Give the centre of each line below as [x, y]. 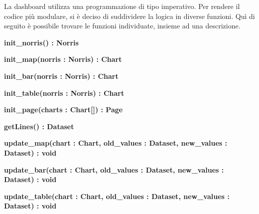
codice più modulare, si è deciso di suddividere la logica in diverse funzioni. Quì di [129, 16]
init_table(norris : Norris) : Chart [64, 93]
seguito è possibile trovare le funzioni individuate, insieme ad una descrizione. [122, 26]
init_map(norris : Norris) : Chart [63, 59]
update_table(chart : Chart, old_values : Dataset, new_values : [117, 196]
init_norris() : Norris [41, 42]
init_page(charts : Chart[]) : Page [64, 109]
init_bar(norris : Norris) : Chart [61, 76]
